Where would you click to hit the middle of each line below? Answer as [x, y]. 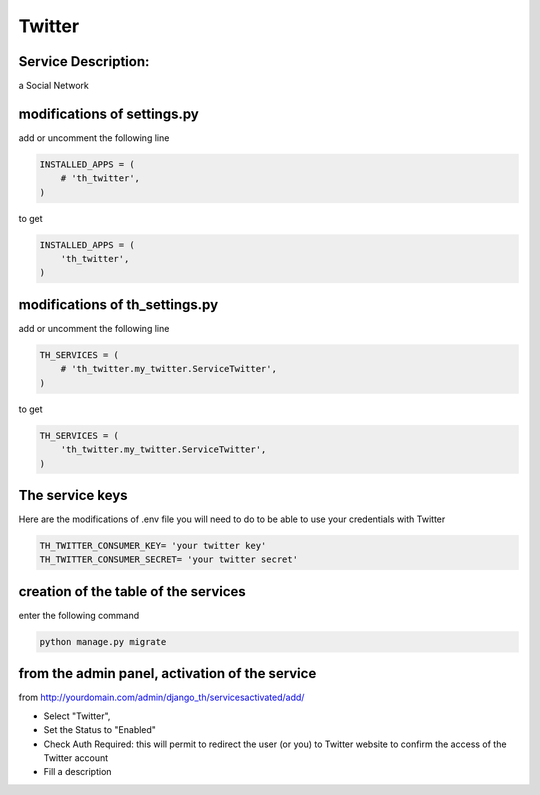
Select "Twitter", [77, 716]
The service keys [73, 495]
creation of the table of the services [132, 591]
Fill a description [77, 772]
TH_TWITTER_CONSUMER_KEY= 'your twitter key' [153, 545]
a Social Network [54, 86]
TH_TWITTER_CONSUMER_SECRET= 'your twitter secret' [169, 559]
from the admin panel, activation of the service [167, 673]
